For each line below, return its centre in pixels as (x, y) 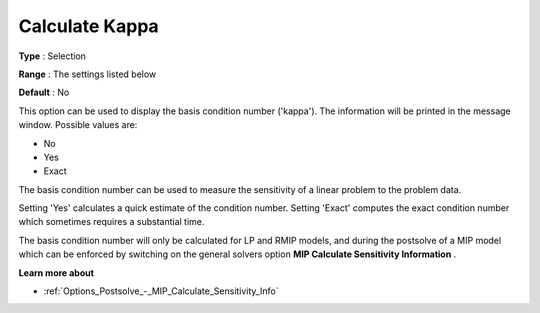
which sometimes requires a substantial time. (111, 222)
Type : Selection (52, 56)
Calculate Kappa (88, 26)
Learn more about (56, 272)
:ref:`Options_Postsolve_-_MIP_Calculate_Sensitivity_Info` (161, 291)
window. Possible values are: (78, 125)
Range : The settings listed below (87, 74)
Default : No (44, 92)
